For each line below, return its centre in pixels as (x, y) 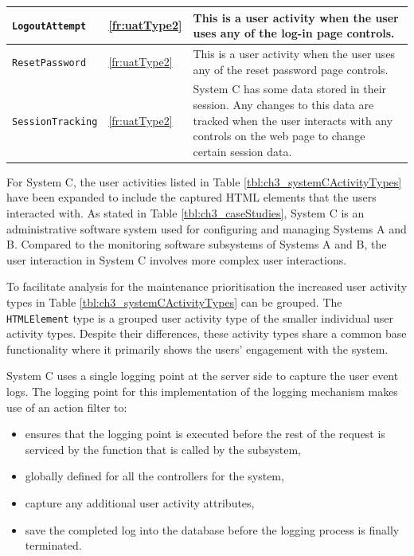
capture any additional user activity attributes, (140, 503)
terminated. (53, 545)
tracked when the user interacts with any (293, 120)
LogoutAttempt (49, 27)
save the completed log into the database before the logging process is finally (212, 529)
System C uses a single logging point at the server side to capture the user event (203, 376)
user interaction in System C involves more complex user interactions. (177, 259)
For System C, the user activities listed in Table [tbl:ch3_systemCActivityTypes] (204, 181)
